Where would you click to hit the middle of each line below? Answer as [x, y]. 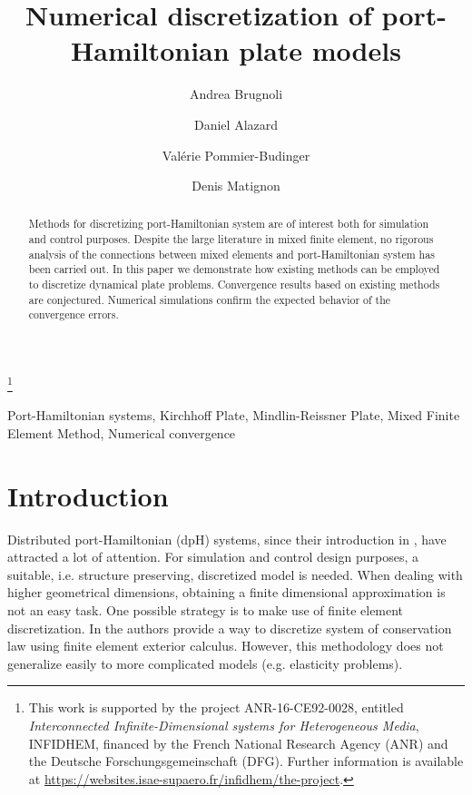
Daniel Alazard [236, 124]
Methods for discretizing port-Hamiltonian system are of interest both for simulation [229, 224]
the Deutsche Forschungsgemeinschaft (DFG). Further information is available [246, 761]
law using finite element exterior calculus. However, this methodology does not [226, 646]
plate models [320, 50]
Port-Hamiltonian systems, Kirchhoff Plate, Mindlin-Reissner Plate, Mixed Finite [234, 415]
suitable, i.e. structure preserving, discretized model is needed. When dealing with [235, 574]
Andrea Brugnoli [236, 94]
